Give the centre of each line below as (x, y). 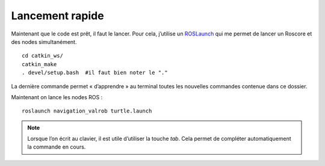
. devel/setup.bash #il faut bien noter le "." (95, 73)
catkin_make (39, 64)
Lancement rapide (58, 16)
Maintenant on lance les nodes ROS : (57, 97)
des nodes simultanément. (44, 41)
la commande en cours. (57, 147)
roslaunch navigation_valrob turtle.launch (87, 111)
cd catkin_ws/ (42, 56)
